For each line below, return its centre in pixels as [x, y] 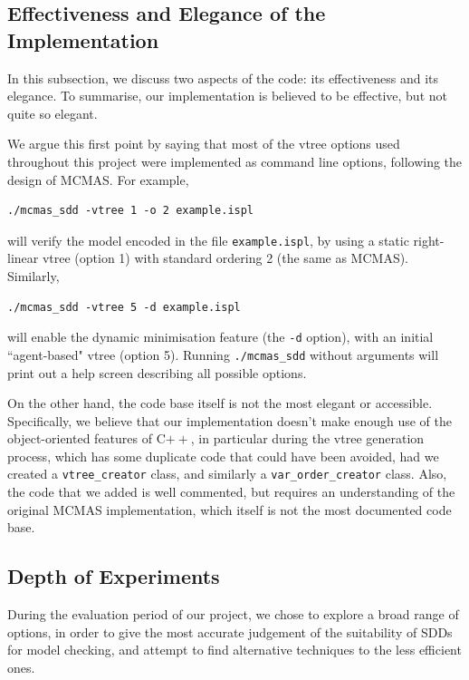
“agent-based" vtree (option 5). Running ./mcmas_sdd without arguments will [223, 354]
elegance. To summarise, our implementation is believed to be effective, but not [227, 96]
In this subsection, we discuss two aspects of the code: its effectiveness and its [223, 78]
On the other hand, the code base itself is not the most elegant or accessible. [220, 403]
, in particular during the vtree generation [307, 438]
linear [23, 258]
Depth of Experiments [114, 576]
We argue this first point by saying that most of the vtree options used [204, 144]
